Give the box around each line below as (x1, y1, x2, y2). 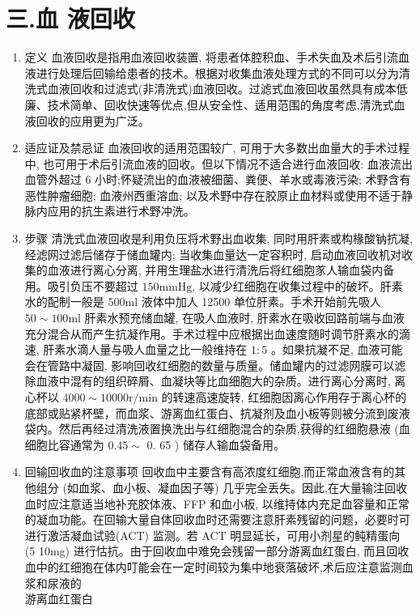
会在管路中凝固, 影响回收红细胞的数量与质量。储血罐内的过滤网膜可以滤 (24, 356, 406, 373)
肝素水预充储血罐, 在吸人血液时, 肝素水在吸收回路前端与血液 (84, 309, 405, 326)
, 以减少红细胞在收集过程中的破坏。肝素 (192, 277, 403, 294)
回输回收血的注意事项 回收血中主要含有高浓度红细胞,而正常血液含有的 (24, 463, 395, 480)
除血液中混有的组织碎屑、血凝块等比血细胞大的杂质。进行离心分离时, (24, 372, 391, 389)
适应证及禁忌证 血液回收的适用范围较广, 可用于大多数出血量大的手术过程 (24, 139, 410, 156)
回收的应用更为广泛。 (36, 112, 150, 129)
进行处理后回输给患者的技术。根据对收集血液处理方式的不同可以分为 (36, 64, 399, 81)
